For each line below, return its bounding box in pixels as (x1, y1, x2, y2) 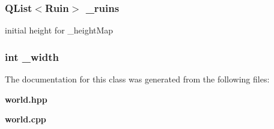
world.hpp (5, 93, 47, 105)
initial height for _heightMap (5, 24, 114, 36)
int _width (5, 49, 59, 64)
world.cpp (5, 113, 46, 125)
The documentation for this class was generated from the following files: (5, 73, 270, 85)
